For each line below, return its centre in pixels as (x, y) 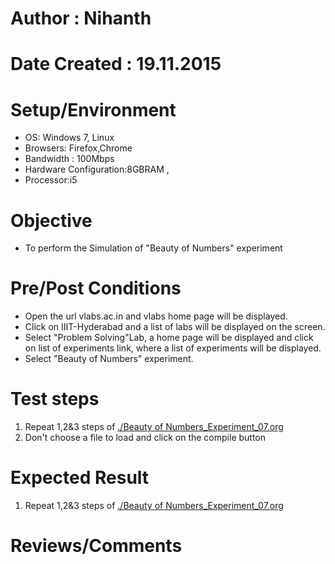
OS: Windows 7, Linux (69, 138)
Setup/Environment (93, 109)
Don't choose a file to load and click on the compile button (145, 438)
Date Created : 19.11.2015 (116, 64)
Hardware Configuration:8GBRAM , (97, 169)
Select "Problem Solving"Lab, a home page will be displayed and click (169, 338)
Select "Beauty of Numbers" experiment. (109, 359)
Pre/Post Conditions (96, 288)
